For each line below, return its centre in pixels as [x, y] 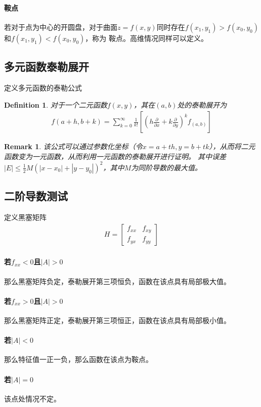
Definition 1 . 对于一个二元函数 [56, 104]
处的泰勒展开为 [202, 104]
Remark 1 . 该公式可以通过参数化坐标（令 [73, 146]
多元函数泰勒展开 [47, 66]
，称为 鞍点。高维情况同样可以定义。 [147, 38]
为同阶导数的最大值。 [167, 167]
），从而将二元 [232, 146]
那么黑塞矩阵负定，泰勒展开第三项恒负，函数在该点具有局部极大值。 [117, 281]
